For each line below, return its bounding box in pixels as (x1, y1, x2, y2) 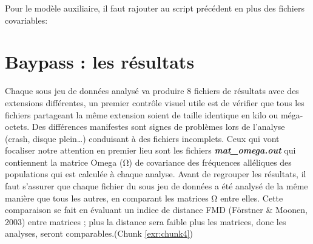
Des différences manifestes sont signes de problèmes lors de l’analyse (32, 120, 285, 133)
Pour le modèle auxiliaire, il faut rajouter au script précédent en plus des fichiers (5, 2, 305, 14)
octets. (5, 120, 30, 133)
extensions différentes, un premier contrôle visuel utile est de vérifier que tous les (5, 96, 305, 109)
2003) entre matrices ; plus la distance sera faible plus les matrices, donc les (5, 215, 286, 228)
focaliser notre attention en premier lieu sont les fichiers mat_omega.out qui (5, 144, 296, 157)
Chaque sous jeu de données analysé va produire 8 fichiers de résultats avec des (5, 84, 299, 97)
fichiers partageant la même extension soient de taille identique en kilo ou (5, 108, 278, 121)
